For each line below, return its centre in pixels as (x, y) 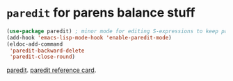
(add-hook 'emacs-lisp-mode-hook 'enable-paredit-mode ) (89, 37)
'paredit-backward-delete (47, 51)
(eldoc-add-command (35, 44)
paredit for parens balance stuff (101, 13)
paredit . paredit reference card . (51, 70)
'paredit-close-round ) (42, 57)
